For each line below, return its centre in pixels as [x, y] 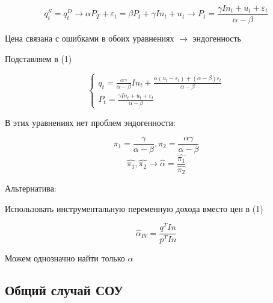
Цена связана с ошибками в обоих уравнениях [90, 38]
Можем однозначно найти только [65, 258]
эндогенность [217, 38]
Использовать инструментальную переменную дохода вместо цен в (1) [134, 208]
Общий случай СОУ [64, 290]
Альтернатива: [31, 188]
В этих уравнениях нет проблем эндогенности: [90, 122]
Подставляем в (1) [38, 58]
